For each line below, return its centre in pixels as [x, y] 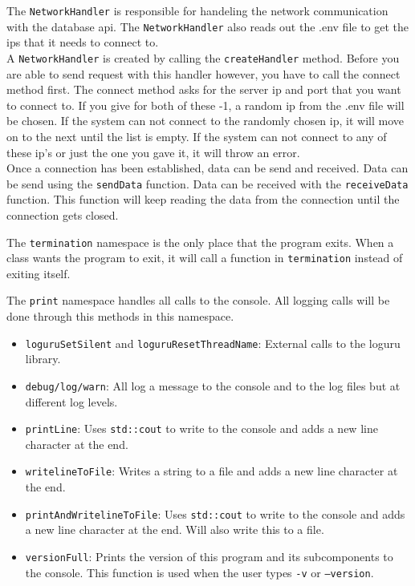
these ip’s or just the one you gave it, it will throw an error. [153, 152]
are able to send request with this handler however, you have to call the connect [203, 73]
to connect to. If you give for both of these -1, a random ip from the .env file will [205, 105]
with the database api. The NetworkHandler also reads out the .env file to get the [208, 26]
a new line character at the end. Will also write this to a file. [175, 529]
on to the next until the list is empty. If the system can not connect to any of [197, 136]
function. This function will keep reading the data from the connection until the [203, 199]
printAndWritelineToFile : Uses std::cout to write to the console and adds [215, 513]
